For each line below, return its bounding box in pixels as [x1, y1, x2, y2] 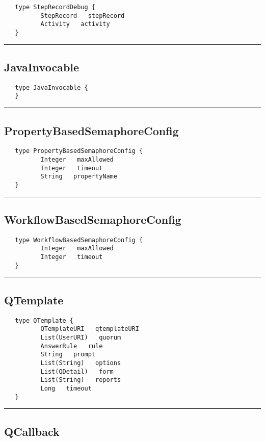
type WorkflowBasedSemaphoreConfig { [15, 236, 143, 244]
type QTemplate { [15, 317, 74, 324]
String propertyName [40, 173, 117, 180]
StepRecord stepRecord [40, 12, 125, 19]
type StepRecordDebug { [15, 4, 95, 11]
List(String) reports [40, 376, 121, 384]
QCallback [4, 423, 60, 439]
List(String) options [40, 359, 121, 367]
